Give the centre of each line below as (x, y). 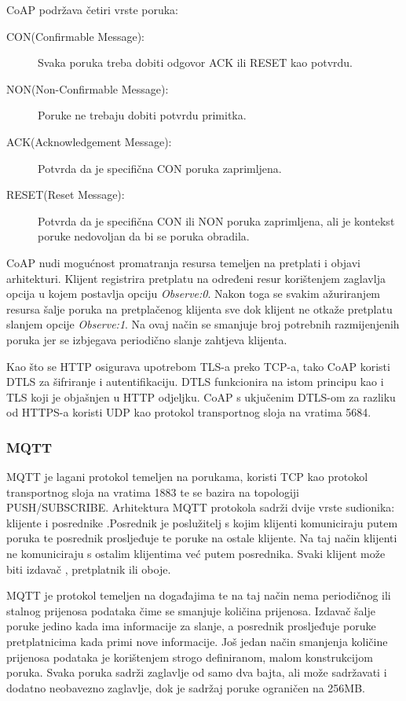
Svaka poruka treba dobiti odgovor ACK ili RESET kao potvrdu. (195, 62)
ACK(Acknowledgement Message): (89, 141)
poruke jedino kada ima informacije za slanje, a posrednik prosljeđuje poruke (191, 626)
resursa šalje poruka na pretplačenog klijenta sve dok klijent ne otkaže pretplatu (199, 308)
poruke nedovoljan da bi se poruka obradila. (144, 236)
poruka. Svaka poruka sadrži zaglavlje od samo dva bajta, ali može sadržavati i (197, 672)
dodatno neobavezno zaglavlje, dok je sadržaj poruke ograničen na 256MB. (186, 687)
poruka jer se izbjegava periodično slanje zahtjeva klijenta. (147, 339)
